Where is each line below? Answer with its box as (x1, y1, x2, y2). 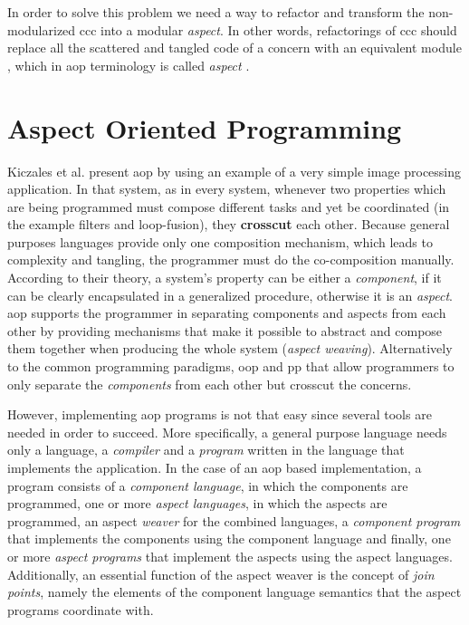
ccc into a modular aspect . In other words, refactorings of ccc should (79, 20, 457, 39)
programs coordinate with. (7, 600, 154, 619)
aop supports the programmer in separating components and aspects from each (7, 303, 446, 322)
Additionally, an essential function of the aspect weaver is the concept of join (7, 564, 435, 583)
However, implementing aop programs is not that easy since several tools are (7, 405, 432, 424)
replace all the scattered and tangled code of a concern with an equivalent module (7, 38, 462, 57)
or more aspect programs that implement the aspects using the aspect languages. (7, 546, 453, 565)
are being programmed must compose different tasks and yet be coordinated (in (7, 197, 450, 216)
